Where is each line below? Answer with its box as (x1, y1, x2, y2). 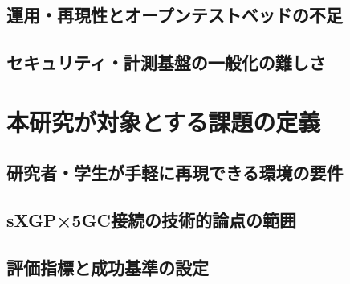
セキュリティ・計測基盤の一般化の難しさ (6, 50, 326, 75)
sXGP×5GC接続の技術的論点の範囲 (6, 208, 296, 233)
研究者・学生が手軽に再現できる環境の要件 (6, 160, 344, 185)
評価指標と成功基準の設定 (6, 254, 209, 279)
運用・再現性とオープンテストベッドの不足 (6, 2, 343, 27)
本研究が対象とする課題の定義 (6, 105, 321, 138)
